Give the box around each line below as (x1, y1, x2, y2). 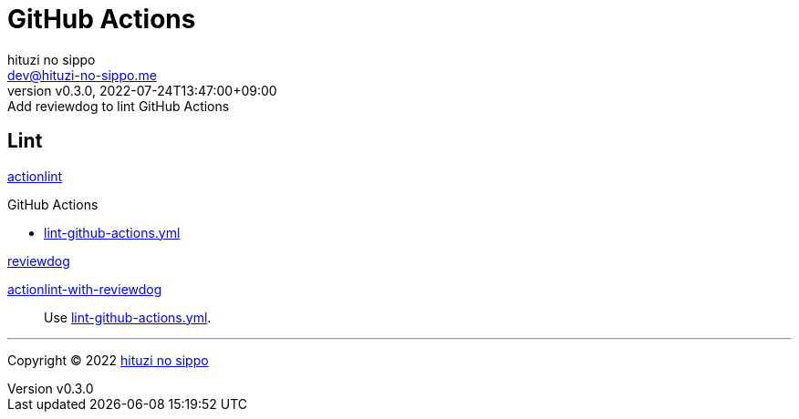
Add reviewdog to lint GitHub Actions (7, 97, 230, 114)
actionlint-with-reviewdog (7, 281, 162, 297)
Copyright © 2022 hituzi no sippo (7, 352, 209, 368)
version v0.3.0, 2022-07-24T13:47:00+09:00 (7, 82, 277, 98)
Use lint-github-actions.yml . (44, 309, 212, 325)
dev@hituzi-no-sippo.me (7, 66, 157, 83)
